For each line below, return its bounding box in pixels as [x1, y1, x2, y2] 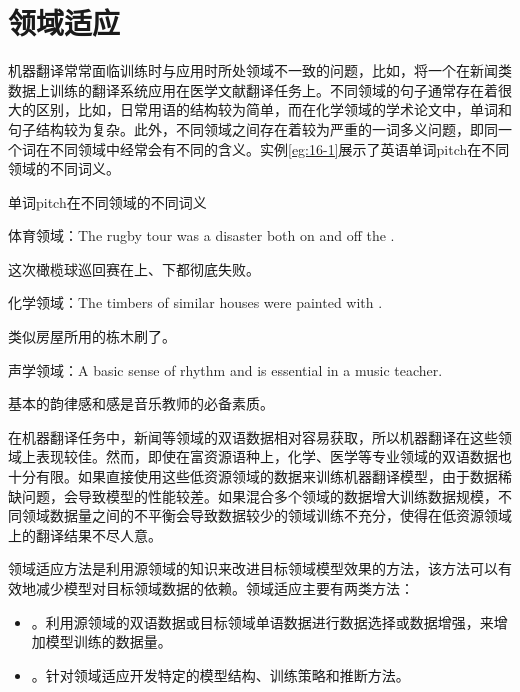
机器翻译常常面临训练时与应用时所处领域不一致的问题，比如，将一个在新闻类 [8, 60, 512, 81]
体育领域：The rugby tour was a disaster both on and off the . [8, 225, 395, 246]
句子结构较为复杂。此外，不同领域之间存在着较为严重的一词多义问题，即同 [8, 118, 498, 139]
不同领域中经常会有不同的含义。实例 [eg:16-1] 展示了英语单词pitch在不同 [49, 138, 510, 159]
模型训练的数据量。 [45, 631, 172, 652]
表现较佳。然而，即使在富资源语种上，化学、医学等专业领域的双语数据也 [35, 446, 512, 467]
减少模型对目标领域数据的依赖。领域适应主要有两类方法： [35, 578, 414, 598]
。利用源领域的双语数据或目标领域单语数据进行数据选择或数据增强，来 [31, 611, 494, 632]
